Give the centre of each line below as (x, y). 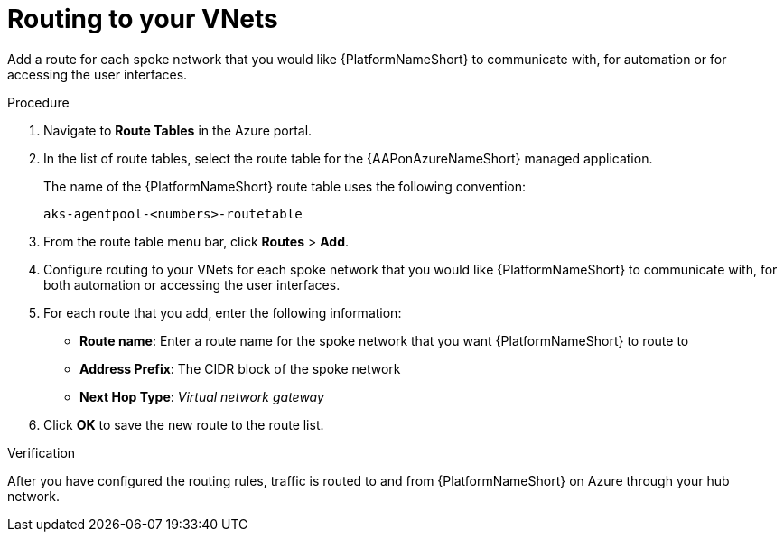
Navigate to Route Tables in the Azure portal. (178, 130)
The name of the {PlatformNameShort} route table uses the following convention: (285, 186)
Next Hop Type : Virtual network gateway (202, 396)
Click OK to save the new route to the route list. (184, 424)
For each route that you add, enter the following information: (223, 312)
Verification (42, 452)
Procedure (38, 102)
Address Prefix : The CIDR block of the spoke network (240, 368)
